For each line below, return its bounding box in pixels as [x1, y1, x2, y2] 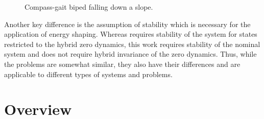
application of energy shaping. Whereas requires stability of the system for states [4, 29, 257, 39]
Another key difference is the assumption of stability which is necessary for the [4, 18, 251, 29]
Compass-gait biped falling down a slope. [25, 2, 153, 12]
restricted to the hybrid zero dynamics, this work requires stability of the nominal [4, 38, 260, 49]
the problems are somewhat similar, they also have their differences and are [4, 58, 241, 69]
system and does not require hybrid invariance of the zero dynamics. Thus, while [4, 49, 257, 59]
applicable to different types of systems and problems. [4, 68, 173, 79]
